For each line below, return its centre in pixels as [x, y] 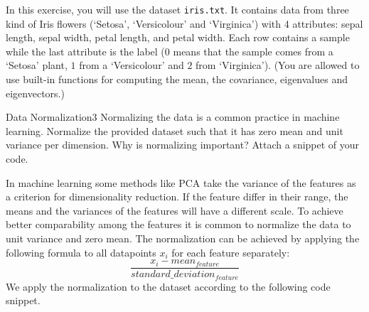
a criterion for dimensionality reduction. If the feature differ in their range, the [177, 197]
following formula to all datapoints [81, 252]
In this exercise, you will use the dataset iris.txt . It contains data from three [177, 9]
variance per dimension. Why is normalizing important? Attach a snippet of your [183, 145]
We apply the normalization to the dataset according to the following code [168, 286]
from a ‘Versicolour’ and [132, 65]
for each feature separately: [231, 252]
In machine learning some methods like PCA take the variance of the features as [181, 182]
